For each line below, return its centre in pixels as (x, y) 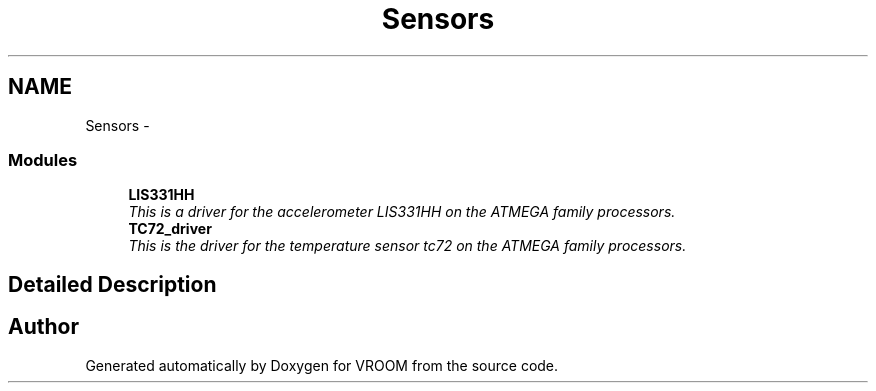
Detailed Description (112, 284)
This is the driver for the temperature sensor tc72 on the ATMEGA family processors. (407, 246)
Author (43, 327)
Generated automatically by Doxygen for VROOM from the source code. (322, 365)
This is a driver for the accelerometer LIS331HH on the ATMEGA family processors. (402, 212)
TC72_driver (170, 229)
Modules (43, 159)
